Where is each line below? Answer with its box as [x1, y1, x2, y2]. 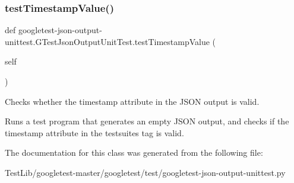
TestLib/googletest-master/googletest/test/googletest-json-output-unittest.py [5, 166, 286, 178]
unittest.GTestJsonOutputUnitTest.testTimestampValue [5, 35, 210, 47]
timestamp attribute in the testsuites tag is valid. [5, 126, 184, 139]
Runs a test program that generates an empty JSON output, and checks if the [5, 115, 289, 127]
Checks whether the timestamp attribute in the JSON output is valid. [5, 95, 260, 107]
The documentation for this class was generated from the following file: [5, 146, 263, 159]
